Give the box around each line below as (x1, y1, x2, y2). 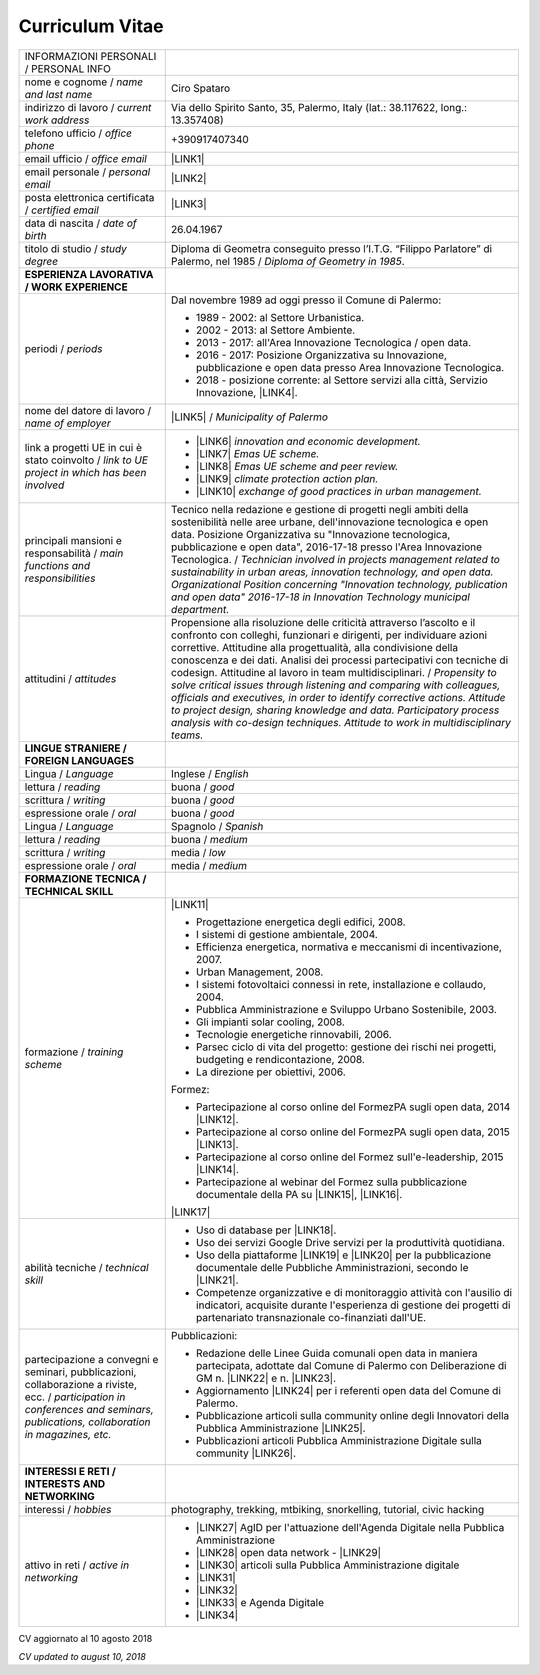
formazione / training (24, 1045, 124, 1059)
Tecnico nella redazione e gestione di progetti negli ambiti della (170, 502, 469, 516)
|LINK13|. (195, 1137, 239, 1151)
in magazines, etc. (24, 1427, 112, 1441)
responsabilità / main (24, 546, 124, 560)
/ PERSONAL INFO (24, 61, 112, 75)
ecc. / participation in (24, 1390, 126, 1404)
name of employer (24, 416, 111, 430)
